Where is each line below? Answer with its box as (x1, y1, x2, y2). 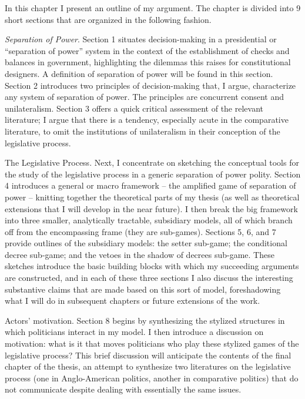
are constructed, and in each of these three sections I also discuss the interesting (5, 271, 293, 284)
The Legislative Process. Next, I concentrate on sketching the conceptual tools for (5, 156, 299, 169)
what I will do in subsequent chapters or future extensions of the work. (5, 294, 260, 307)
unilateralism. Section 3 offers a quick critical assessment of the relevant (5, 102, 264, 114)
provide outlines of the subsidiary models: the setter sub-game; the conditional (5, 237, 287, 249)
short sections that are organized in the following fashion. (5, 13, 212, 25)
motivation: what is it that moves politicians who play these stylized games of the (5, 337, 299, 350)
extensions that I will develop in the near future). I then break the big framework (5, 202, 298, 214)
